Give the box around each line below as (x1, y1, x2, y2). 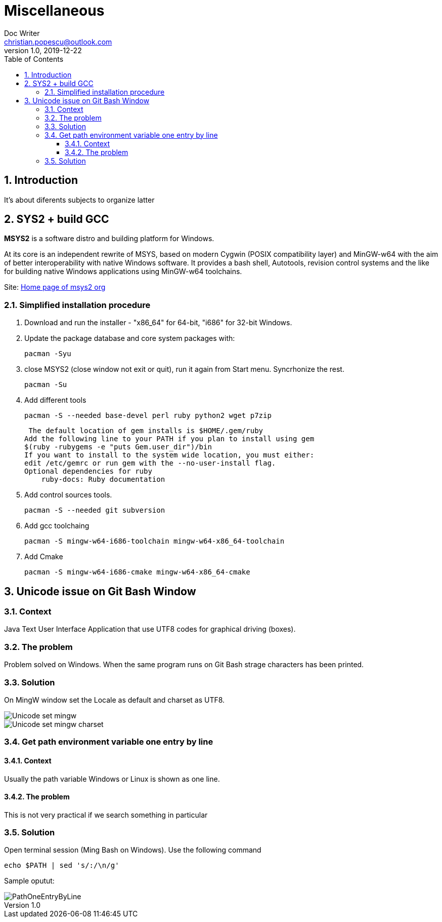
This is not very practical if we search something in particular (4, 810, 208, 819)
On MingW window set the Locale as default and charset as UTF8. (4, 695, 225, 704)
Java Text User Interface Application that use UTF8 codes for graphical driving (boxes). (4, 625, 296, 634)
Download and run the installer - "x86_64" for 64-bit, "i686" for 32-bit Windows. (24, 318, 292, 327)
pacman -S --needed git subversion (24, 506, 165, 515)
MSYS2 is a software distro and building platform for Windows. (4, 234, 214, 243)
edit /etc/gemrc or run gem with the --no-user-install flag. (24, 459, 276, 468)
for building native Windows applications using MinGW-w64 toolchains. (4, 267, 242, 276)
